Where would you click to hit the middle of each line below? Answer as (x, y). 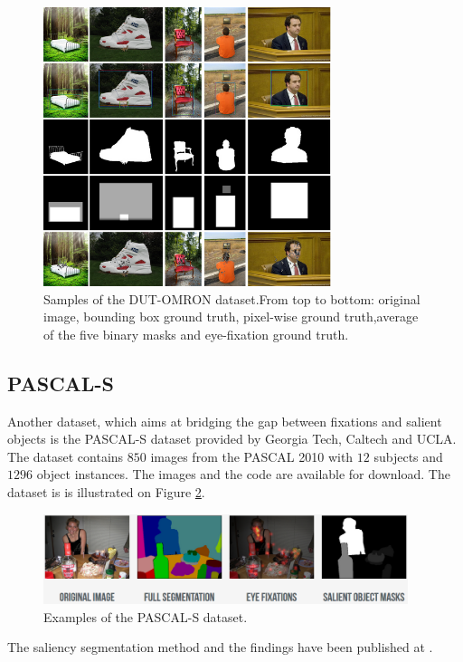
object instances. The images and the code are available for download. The (243, 474)
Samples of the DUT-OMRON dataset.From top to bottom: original (232, 298)
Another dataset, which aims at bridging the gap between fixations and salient (225, 421)
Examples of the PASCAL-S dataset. (146, 616)
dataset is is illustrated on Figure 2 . (106, 491)
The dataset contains (66, 456)
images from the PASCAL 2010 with (252, 456)
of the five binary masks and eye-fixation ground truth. (196, 334)
